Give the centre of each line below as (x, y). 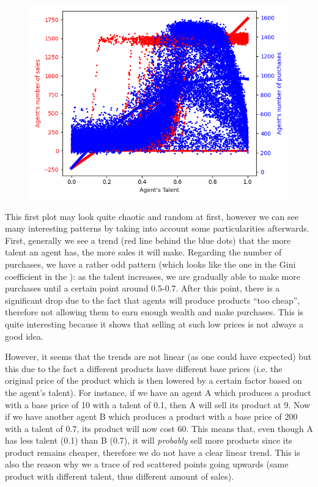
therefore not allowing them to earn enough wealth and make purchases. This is (154, 312)
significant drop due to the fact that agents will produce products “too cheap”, (153, 300)
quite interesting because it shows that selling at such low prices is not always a (154, 324)
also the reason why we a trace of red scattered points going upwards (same (147, 464)
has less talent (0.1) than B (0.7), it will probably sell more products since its (149, 440)
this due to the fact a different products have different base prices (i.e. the (144, 368)
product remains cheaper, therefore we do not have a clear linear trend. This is (153, 452)
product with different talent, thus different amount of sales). (120, 476)
